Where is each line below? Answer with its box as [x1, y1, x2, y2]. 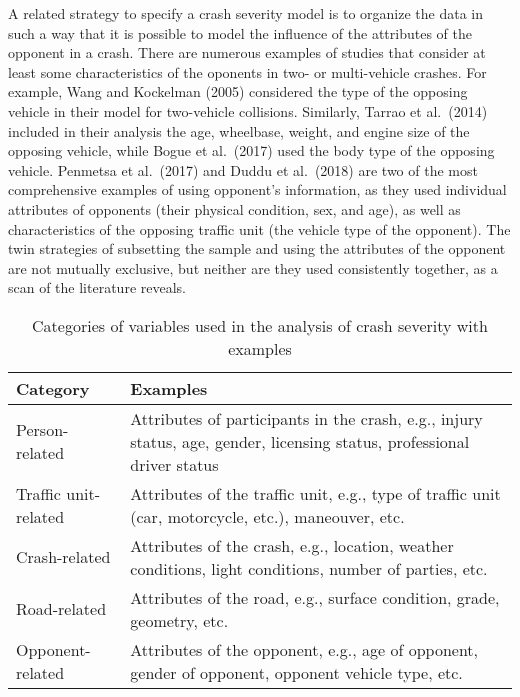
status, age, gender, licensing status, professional [130, 429, 470, 453]
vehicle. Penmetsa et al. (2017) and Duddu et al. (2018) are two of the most [8, 159, 478, 180]
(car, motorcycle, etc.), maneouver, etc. [130, 504, 405, 528]
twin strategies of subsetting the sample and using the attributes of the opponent [8, 238, 506, 259]
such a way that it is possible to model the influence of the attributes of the [8, 22, 472, 43]
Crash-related [16, 545, 111, 569]
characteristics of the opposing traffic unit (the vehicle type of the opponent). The [8, 218, 511, 239]
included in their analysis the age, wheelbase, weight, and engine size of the [8, 120, 470, 141]
